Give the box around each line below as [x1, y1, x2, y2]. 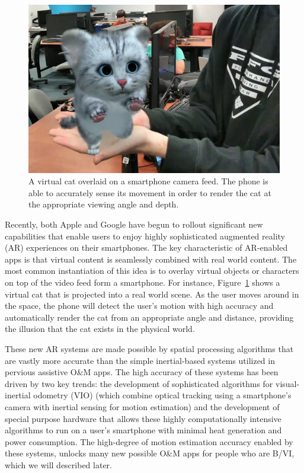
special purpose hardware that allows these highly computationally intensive [5, 412, 281, 424]
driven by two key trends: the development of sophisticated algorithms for [5, 377, 273, 389]
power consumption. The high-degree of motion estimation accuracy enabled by [5, 435, 293, 448]
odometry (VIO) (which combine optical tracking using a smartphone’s [33, 389, 292, 401]
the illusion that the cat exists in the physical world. [5, 322, 195, 335]
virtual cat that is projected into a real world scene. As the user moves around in [5, 287, 299, 300]
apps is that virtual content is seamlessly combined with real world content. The [5, 253, 297, 265]
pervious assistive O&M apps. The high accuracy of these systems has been [5, 366, 279, 378]
